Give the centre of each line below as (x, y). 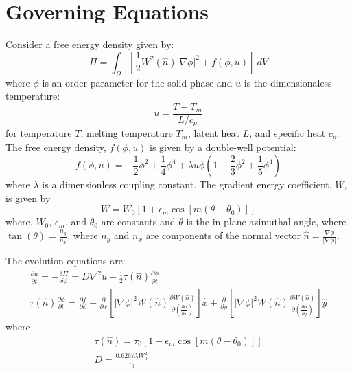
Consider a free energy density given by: (90, 44)
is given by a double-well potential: (223, 147)
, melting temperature (127, 133)
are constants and (138, 222)
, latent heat (213, 133)
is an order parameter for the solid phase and (137, 82)
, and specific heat (288, 133)
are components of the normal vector (223, 235)
